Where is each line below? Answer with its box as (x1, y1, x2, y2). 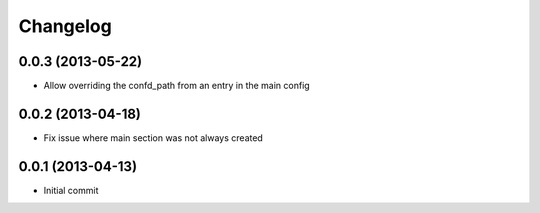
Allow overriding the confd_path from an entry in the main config (43, 80, 310, 92)
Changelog (18, 15, 112, 37)
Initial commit (43, 184, 99, 196)
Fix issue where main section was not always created (43, 131, 264, 144)
